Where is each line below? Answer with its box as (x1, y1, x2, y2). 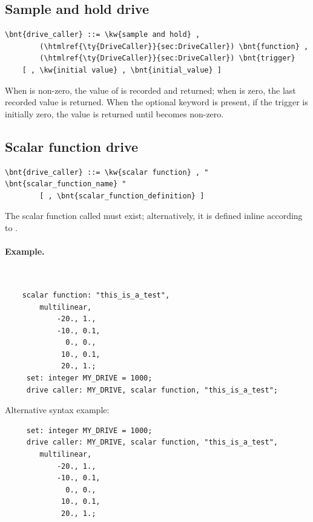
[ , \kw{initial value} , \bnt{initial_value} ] (22, 65, 222, 74)
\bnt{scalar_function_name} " (5, 180, 127, 189)
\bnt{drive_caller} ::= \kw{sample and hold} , (5, 30, 200, 39)
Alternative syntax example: (5, 403, 110, 416)
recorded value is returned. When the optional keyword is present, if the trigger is (5, 96, 308, 108)
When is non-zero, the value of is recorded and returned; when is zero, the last (5, 83, 296, 96)
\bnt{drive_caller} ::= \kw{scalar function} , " (5, 168, 209, 177)
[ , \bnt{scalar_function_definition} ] (39, 191, 205, 200)
